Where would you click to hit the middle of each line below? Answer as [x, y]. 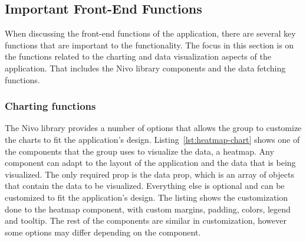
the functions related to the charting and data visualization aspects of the [138, 56]
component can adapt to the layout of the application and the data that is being [150, 163]
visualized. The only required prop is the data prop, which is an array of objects [149, 174]
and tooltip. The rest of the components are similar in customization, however [146, 220]
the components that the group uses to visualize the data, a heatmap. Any [139, 151]
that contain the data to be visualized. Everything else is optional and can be [145, 186]
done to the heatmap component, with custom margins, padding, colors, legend [148, 209]
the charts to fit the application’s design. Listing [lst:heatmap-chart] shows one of [152, 139]
